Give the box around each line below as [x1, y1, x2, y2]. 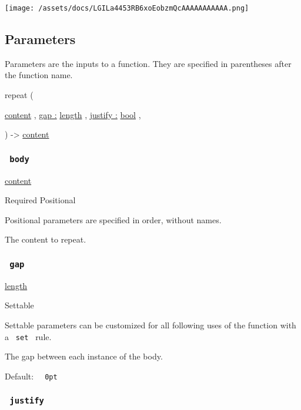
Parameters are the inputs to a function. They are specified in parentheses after [5, 57, 292, 69]
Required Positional [5, 194, 76, 206]
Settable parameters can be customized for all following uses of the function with [5, 318, 296, 331]
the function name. [5, 69, 73, 81]
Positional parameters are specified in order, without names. [5, 213, 222, 226]
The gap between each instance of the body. [5, 350, 163, 362]
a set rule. [5, 330, 52, 342]
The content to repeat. [5, 233, 86, 246]
